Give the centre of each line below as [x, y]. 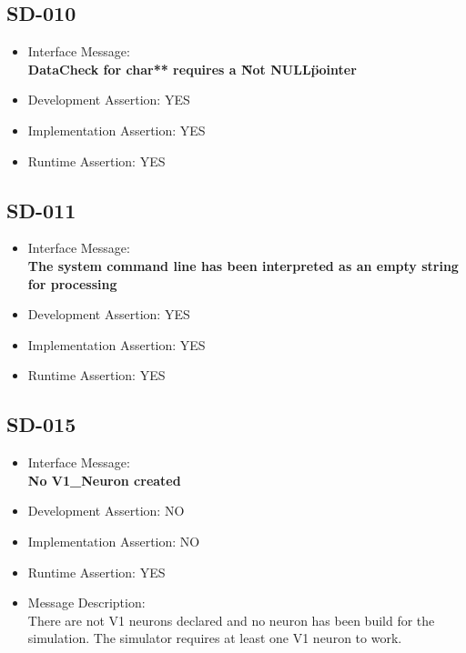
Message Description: [86, 603]
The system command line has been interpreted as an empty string [243, 265]
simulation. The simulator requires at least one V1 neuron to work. [215, 638]
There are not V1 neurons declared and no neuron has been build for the [231, 620]
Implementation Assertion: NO [114, 541]
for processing [72, 283]
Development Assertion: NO [106, 511]
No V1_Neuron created [104, 480]
